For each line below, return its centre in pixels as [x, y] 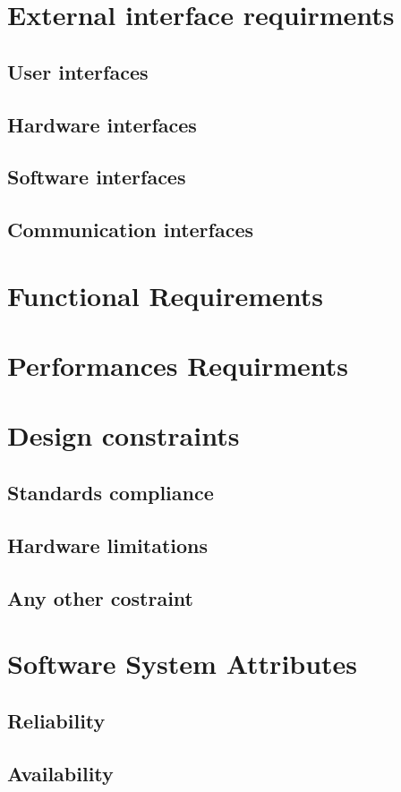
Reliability [56, 720]
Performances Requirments [178, 366]
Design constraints [124, 435]
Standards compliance [111, 493]
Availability [60, 773]
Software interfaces [97, 177]
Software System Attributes [183, 664]
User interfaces [78, 71]
